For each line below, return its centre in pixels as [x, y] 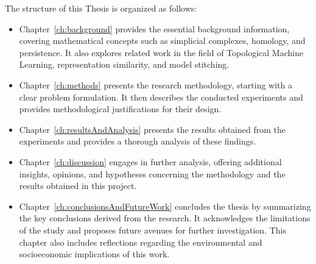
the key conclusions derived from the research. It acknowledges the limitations [165, 218]
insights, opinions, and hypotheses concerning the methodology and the [152, 173]
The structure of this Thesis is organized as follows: [101, 8]
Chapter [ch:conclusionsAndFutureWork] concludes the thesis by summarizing [165, 206]
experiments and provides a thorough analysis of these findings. [138, 141]
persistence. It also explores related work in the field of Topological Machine [161, 52]
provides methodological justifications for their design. [120, 109]
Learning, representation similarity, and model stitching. [124, 64]
